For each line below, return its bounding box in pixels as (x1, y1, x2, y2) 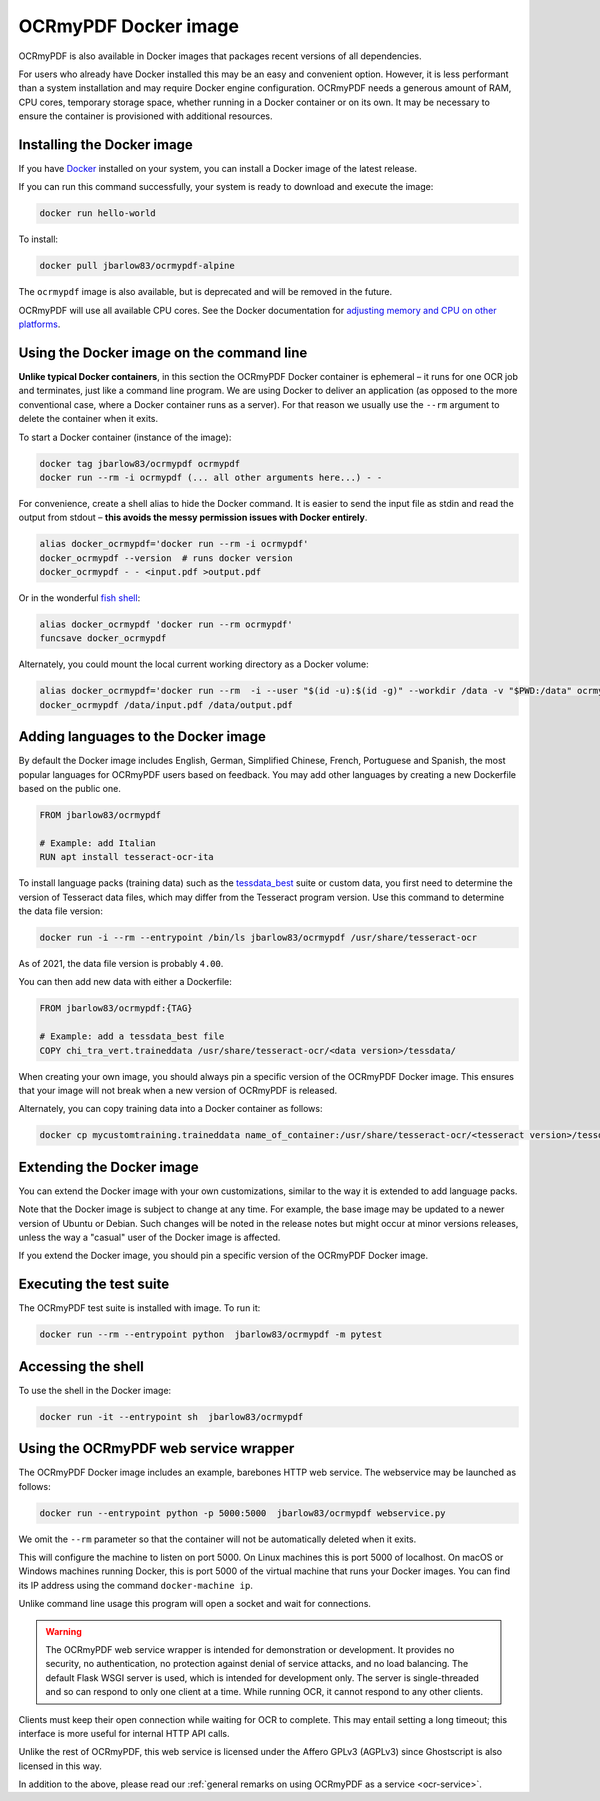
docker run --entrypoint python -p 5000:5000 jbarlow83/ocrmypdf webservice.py (39, 1507, 446, 1519)
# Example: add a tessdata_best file (39, 1031, 225, 1042)
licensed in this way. (18, 1760, 102, 1772)
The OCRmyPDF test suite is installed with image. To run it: (18, 1302, 261, 1314)
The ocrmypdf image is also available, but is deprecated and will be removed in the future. (18, 286, 393, 298)
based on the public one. (18, 783, 122, 795)
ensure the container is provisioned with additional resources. (18, 110, 273, 122)
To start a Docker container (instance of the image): (18, 431, 232, 443)
